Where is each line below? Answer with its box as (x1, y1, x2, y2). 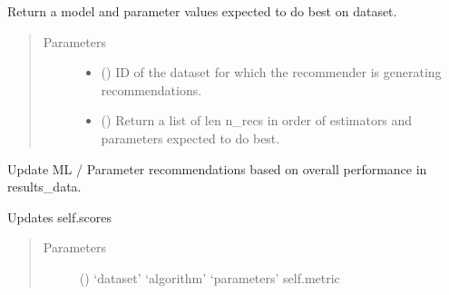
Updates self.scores (7, 207, 112, 226)
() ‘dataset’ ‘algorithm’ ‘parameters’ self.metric (79, 268, 340, 287)
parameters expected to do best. (101, 128, 280, 147)
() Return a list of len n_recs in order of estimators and (101, 111, 413, 130)
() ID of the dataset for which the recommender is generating (101, 63, 442, 82)
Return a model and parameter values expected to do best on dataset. (7, 2, 397, 20)
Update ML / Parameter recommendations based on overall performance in (7, 159, 427, 178)
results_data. (7, 177, 82, 196)
